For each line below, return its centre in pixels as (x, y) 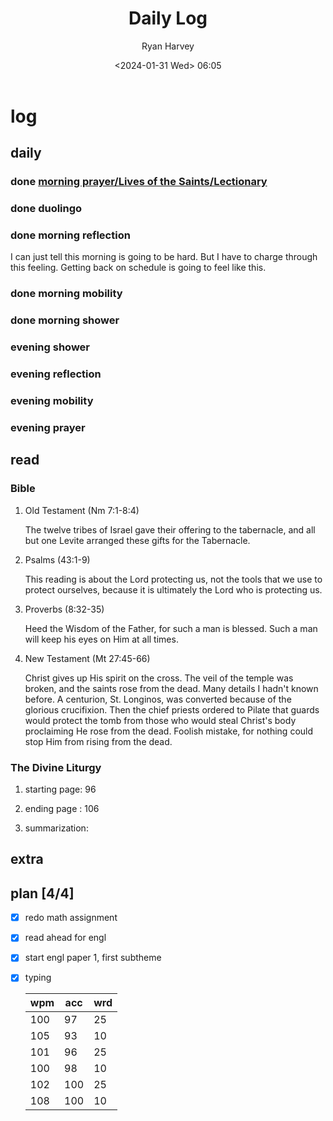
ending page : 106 (62, 808)
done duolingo (46, 209)
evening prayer (48, 427)
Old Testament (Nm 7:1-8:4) (82, 510)
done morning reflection (70, 235)
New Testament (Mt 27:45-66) (87, 658)
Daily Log (168, 18)
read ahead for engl (65, 938)
